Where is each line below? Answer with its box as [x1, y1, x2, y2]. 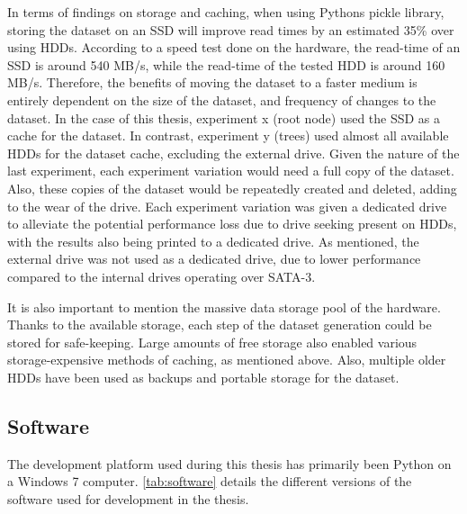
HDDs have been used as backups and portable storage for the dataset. [7, 367, 400, 386]
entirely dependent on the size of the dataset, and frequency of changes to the [7, 90, 436, 109]
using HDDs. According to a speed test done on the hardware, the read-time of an [7, 38, 461, 57]
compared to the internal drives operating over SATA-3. [7, 266, 316, 285]
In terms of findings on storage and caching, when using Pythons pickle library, [7, 3, 445, 21]
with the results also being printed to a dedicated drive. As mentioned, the [7, 231, 419, 250]
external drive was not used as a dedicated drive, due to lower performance [7, 249, 421, 268]
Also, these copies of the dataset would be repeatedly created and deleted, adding [7, 178, 457, 197]
